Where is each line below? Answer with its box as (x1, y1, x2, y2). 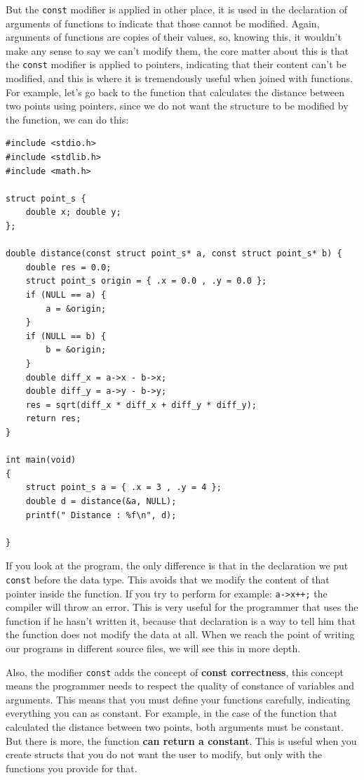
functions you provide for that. (6, 760, 137, 775)
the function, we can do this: (6, 112, 129, 126)
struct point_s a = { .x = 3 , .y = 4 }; (25, 482, 222, 493)
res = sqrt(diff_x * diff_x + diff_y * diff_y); (25, 399, 257, 410)
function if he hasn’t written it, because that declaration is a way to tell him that (6, 613, 356, 628)
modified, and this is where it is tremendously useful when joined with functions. (6, 71, 353, 86)
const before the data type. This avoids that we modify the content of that (6, 571, 330, 586)
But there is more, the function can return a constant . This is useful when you (6, 733, 357, 748)
